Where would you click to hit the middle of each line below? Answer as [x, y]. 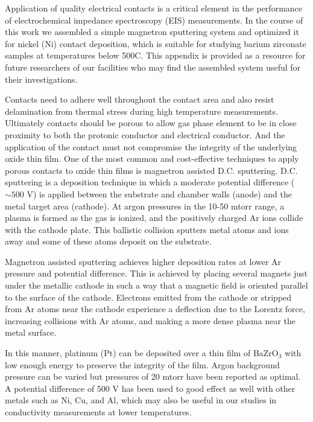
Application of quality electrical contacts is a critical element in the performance [154, 8]
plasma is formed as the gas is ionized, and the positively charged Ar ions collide [154, 218]
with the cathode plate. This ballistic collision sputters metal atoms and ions [147, 229]
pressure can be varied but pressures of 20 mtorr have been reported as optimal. [153, 376]
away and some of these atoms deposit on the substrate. [108, 241]
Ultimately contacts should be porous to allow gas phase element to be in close [151, 123]
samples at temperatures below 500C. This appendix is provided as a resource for [155, 55]
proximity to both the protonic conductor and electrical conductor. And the [145, 134]
